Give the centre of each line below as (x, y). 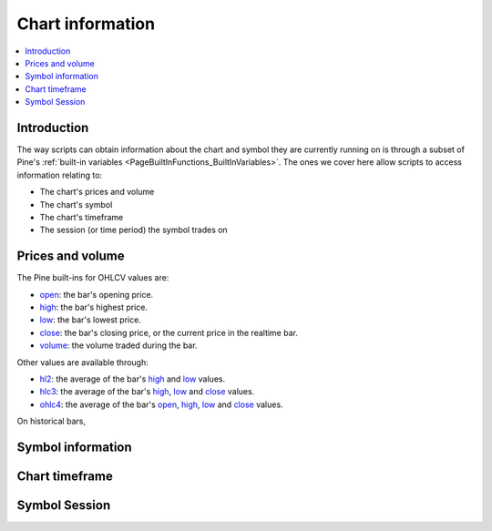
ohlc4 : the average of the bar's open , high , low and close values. (161, 404)
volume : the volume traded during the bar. (118, 345)
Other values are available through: (83, 362)
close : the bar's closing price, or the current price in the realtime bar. (169, 332)
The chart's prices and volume (97, 192)
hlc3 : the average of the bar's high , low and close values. (147, 392)
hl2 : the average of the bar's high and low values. (133, 379)
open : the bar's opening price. (97, 294)
